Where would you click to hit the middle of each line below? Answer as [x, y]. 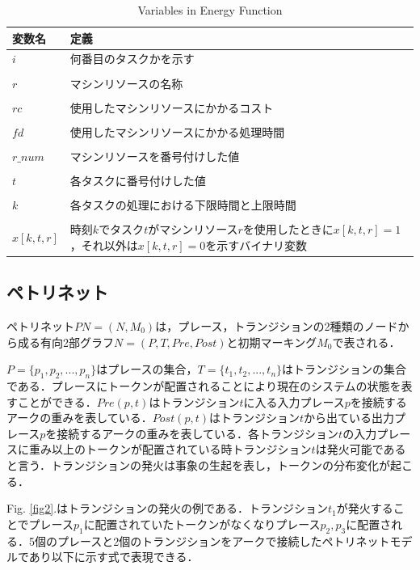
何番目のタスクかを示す [132, 59]
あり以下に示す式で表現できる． [113, 557]
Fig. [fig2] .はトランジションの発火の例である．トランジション [167, 508]
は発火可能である [361, 449]
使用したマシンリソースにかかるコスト [172, 107]
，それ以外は [104, 245]
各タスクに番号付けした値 [138, 180]
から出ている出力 [349, 418]
